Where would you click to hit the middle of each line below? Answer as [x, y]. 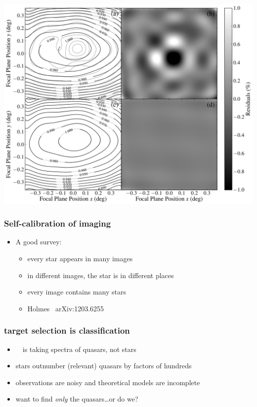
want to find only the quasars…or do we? [77, 399]
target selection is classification [67, 330]
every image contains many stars [77, 292]
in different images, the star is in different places [101, 275]
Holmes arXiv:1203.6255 [66, 308]
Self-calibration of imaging [58, 223]
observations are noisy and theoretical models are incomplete [108, 382]
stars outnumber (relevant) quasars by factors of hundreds [104, 366]
